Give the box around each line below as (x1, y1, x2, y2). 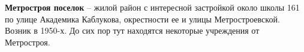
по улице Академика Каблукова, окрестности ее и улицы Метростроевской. (5, 12, 280, 25)
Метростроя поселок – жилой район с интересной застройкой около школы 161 (5, 1, 300, 13)
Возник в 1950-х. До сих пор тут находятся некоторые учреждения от (5, 24, 260, 37)
